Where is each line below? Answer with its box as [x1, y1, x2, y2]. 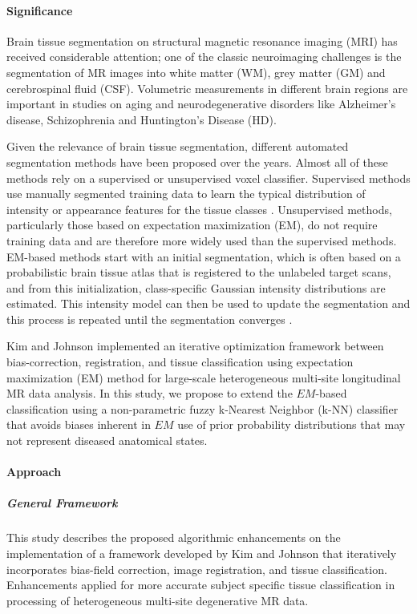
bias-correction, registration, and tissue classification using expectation [6, 353, 354, 370]
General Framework [6, 495, 118, 511]
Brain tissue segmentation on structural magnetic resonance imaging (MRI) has [6, 32, 398, 49]
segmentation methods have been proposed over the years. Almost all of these [6, 153, 388, 170]
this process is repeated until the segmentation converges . [6, 310, 293, 327]
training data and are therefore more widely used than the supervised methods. [6, 232, 397, 248]
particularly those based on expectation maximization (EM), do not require [6, 216, 378, 233]
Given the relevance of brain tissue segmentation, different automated [6, 138, 349, 155]
